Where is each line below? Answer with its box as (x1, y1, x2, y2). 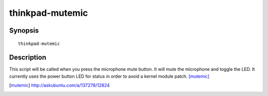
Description (9, 53, 47, 62)
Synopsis (9, 26, 39, 35)
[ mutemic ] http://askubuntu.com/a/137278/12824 (9, 82, 110, 89)
